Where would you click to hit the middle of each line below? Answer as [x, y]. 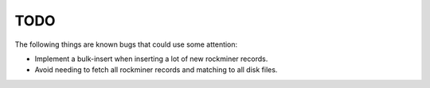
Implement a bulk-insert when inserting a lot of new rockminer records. [151, 59]
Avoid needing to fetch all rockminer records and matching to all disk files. [156, 70]
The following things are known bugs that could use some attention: [126, 44]
